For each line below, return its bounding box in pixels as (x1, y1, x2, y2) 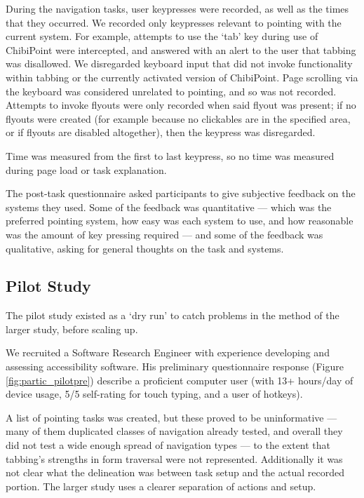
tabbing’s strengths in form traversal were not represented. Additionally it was (6, 451, 343, 466)
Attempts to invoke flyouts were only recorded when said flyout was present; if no (6, 97, 356, 112)
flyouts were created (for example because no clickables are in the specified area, (6, 111, 351, 126)
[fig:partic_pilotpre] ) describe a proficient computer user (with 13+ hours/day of (6, 372, 353, 387)
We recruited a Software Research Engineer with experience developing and (6, 345, 330, 360)
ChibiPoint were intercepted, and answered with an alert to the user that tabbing (6, 42, 356, 57)
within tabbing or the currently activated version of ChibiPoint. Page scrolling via (6, 69, 358, 84)
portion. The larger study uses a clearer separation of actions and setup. (6, 478, 316, 493)
